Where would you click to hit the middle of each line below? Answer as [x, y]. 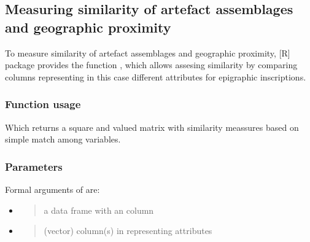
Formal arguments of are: [52, 189]
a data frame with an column [99, 210]
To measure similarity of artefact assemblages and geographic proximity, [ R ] [148, 53]
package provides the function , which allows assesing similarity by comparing [151, 65]
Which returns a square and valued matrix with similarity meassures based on [152, 127]
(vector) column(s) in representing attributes [128, 231]
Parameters [34, 166]
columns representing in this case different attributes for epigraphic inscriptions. [156, 76]
